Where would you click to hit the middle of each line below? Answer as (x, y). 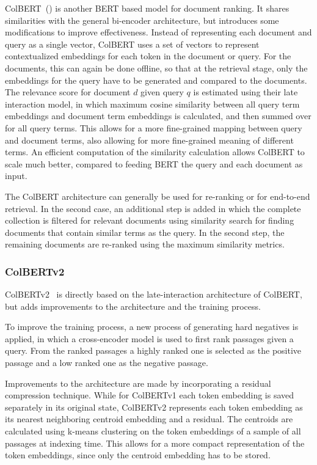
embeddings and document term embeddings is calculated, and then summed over (158, 116)
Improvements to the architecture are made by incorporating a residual (138, 383)
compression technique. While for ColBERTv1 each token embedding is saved (150, 395)
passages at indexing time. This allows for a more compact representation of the (155, 443)
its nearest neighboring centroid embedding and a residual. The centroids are (149, 419)
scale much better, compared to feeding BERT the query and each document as (154, 163)
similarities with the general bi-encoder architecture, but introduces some (142, 20)
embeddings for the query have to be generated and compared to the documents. (156, 80)
